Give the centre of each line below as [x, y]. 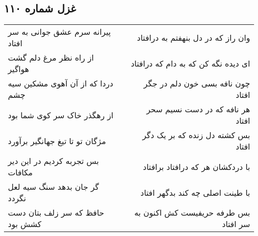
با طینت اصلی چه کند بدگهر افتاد [195, 192]
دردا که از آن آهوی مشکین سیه [61, 83]
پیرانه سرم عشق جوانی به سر [60, 32]
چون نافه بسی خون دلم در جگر [197, 83]
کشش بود [25, 224]
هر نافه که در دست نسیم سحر [198, 109]
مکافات [20, 172]
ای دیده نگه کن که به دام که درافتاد [190, 63]
